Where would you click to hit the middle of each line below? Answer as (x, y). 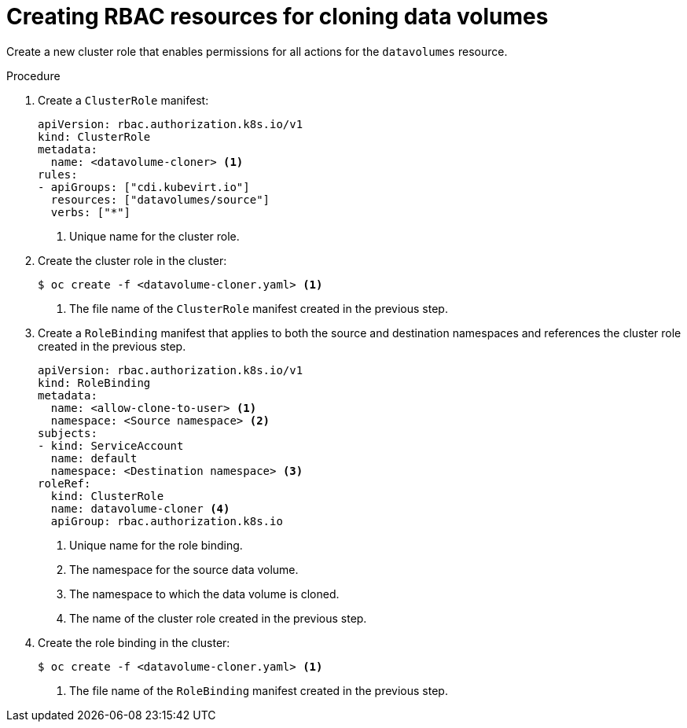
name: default (94, 458)
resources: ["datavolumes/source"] (160, 199)
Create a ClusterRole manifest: (123, 100)
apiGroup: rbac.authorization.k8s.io (167, 521)
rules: (58, 174)
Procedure (33, 75)
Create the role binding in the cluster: (134, 642)
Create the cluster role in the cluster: (132, 260)
